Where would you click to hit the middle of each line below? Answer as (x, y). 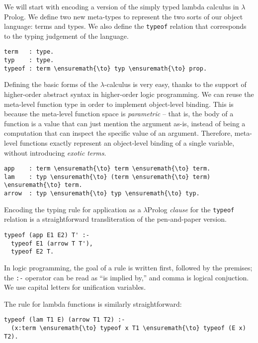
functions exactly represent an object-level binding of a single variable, (127, 142)
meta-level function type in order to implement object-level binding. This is (119, 104)
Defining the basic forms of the (51, 84)
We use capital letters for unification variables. (75, 287)
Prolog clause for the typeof (191, 209)
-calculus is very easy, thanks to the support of (175, 84)
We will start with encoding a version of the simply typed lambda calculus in (122, 6)
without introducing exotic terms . (55, 152)
